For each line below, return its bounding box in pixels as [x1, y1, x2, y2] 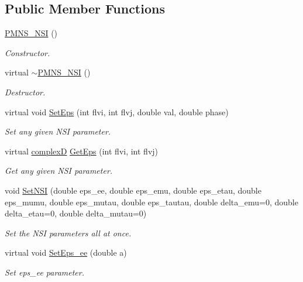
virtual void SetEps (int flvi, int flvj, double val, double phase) [5, 105, 229, 118]
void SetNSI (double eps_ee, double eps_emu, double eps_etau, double [5, 184, 261, 196]
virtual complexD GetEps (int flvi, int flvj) [5, 145, 159, 157]
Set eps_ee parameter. [5, 266, 84, 278]
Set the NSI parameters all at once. [5, 226, 132, 239]
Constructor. [5, 46, 50, 59]
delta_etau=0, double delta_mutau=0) [5, 207, 147, 219]
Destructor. [5, 85, 46, 98]
